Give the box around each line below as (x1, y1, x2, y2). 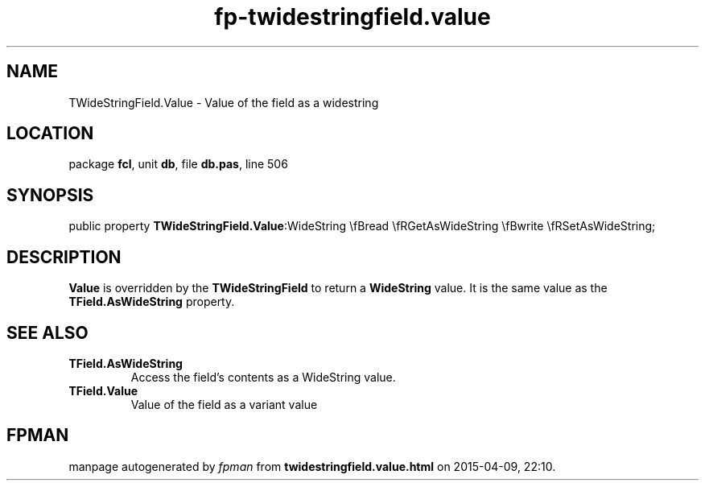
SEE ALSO (6, 322, 89, 343)
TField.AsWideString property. (68, 295, 235, 309)
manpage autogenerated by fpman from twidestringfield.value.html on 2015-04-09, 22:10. (68, 459, 556, 473)
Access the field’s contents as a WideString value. (130, 369, 396, 384)
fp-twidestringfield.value (214, 3, 491, 31)
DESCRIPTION (6, 246, 122, 267)
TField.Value (68, 383, 138, 398)
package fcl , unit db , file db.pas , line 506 (68, 157, 288, 171)
